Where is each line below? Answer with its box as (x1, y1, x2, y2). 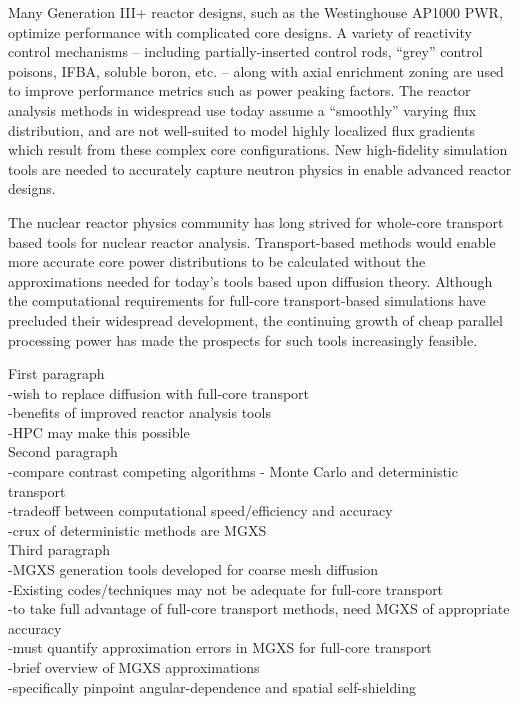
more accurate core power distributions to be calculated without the (8, 251, 426, 272)
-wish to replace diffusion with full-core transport (8, 382, 310, 403)
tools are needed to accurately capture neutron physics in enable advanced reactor (8, 158, 512, 179)
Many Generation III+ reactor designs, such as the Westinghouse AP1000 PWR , (8, 2, 503, 22)
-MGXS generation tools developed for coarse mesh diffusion (8, 559, 378, 580)
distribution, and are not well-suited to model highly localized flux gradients (8, 119, 476, 140)
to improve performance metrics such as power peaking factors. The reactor (8, 80, 471, 101)
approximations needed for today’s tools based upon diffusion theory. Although (8, 270, 493, 291)
